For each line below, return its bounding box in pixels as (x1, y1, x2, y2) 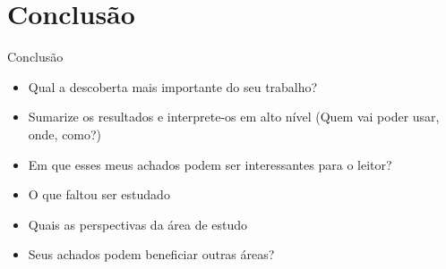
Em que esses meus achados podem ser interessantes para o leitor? (28, 155, 392, 173)
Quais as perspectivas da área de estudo (28, 214, 248, 233)
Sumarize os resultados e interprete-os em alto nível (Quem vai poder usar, (28, 107, 440, 126)
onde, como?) (28, 124, 102, 143)
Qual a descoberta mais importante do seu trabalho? (28, 77, 318, 96)
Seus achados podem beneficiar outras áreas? (28, 245, 275, 264)
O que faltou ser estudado (28, 185, 170, 204)
